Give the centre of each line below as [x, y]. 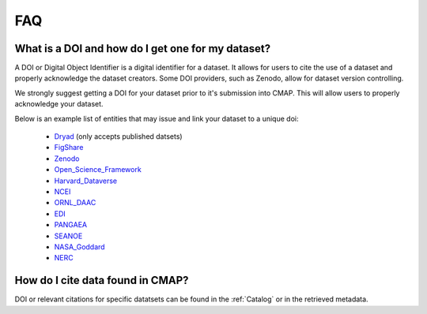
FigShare [69, 148]
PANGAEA [70, 225]
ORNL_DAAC [75, 203]
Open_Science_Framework [98, 170]
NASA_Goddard [80, 247]
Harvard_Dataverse [86, 181]
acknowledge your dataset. [59, 104]
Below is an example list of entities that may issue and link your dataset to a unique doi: [157, 118]
